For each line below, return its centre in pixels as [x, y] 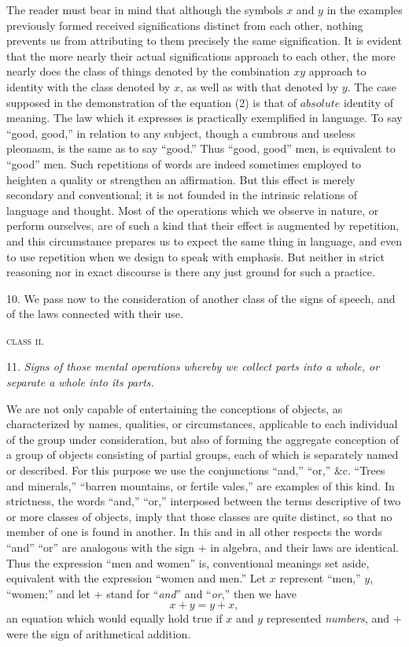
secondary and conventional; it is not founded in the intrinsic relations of [182, 195]
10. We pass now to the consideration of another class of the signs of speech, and [201, 298]
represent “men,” [320, 578]
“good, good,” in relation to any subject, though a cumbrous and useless [181, 133]
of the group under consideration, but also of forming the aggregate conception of [203, 439]
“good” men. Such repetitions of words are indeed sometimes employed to [184, 163]
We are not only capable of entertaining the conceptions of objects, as [175, 408]
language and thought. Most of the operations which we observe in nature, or [193, 210]
